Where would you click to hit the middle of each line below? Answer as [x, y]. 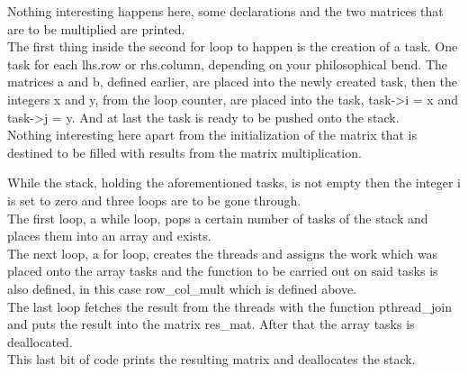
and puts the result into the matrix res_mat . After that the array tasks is [211, 324]
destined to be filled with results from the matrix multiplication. [184, 152]
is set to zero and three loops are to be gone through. [154, 200]
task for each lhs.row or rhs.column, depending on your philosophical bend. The [228, 64]
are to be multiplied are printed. [96, 28]
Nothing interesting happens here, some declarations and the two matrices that [225, 11]
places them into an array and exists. [109, 236]
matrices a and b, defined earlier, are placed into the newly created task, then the [233, 82]
